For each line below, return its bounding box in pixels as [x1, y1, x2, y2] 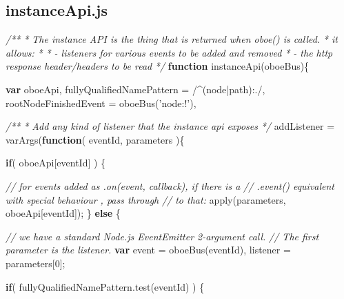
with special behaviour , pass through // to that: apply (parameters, [6, 192, 286, 206]
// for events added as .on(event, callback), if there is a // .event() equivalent [6, 178, 335, 193]
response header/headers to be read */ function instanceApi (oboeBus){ [6, 59, 310, 73]
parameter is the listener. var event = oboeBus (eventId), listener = [6, 242, 291, 257]
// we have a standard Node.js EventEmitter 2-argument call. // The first [6, 229, 319, 243]
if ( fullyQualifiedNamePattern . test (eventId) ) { [6, 279, 205, 293]
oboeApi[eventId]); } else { [6, 206, 121, 220]
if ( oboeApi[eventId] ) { [6, 155, 106, 170]
